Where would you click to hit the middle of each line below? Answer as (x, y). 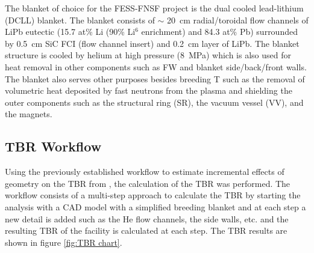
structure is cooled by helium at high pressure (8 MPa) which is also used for (148, 55)
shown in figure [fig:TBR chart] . (64, 242)
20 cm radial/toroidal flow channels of (238, 20)
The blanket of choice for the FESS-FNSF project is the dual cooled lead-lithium (154, 8)
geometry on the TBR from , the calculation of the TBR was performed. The (148, 183)
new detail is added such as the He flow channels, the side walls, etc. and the (147, 218)
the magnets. (29, 114)
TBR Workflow (53, 146)
